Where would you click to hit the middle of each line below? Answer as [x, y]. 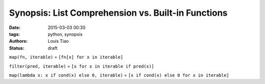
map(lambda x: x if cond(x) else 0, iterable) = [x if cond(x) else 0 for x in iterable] [119, 75]
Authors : [18, 41]
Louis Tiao [58, 41]
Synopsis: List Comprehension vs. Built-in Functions [118, 13]
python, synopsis [65, 34]
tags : [14, 34]
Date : [15, 28]
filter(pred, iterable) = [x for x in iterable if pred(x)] [82, 66]
